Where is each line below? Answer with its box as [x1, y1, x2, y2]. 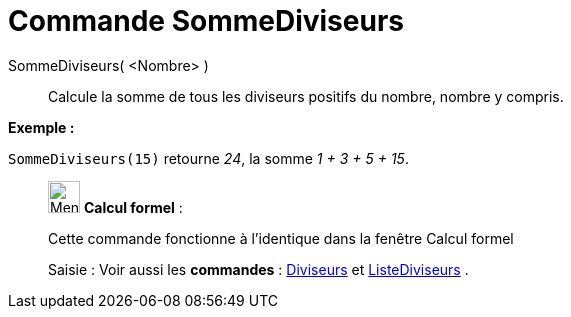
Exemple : [8, 118, 75, 136]
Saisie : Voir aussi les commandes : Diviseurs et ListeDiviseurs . [48, 260, 469, 278]
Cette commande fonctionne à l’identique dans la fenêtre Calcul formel [48, 229, 514, 247]
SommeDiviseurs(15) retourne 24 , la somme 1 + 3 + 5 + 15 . [8, 149, 409, 167]
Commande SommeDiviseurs [8, 4, 404, 38]
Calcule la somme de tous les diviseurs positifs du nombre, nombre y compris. [48, 87, 564, 105]
